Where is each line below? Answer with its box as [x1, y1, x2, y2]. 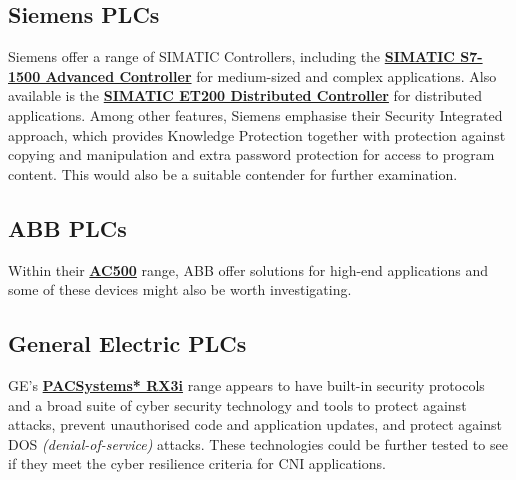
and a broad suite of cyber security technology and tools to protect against [8, 394, 467, 415]
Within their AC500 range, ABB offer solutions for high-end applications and [8, 259, 489, 280]
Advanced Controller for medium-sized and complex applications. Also [45, 65, 497, 86]
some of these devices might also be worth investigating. [8, 279, 352, 300]
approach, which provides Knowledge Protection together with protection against [8, 124, 506, 145]
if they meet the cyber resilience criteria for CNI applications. [8, 453, 386, 474]
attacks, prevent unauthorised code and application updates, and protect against [8, 414, 502, 435]
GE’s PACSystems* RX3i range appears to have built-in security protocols [8, 374, 485, 395]
